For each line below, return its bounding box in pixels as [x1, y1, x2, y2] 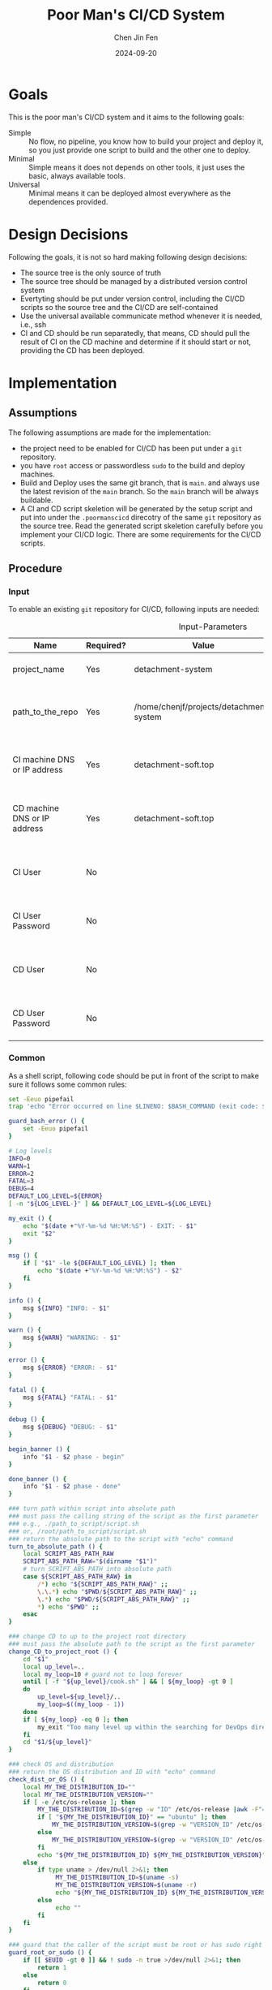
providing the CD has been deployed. [19, 345, 145, 355]
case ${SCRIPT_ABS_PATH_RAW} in [23, 1573, 132, 1581]
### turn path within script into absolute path [8, 1505, 176, 1513]
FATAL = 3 [8, 1177, 35, 1186]
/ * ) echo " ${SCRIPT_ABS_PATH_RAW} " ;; [37, 1580, 168, 1588]
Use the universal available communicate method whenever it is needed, [19, 311, 263, 321]
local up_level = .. [23, 1662, 85, 1671]
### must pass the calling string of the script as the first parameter [8, 1512, 259, 1521]
